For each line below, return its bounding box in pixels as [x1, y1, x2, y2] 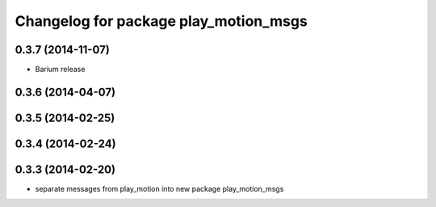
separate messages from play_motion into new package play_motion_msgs [35, 184, 284, 194]
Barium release [35, 65, 86, 74]
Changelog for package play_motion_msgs [15, 12, 308, 30]
